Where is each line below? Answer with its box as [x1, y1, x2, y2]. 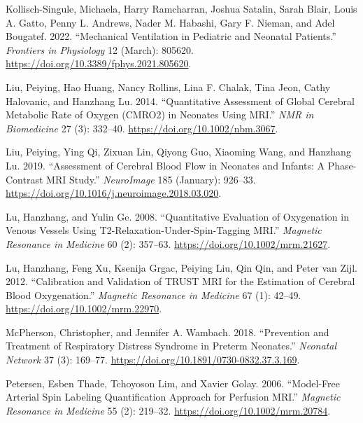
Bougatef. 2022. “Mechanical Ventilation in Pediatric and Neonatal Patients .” [6, 29, 336, 43]
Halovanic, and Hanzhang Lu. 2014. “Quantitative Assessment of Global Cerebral [6, 93, 355, 108]
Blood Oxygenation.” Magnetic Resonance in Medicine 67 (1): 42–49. [6, 287, 301, 302]
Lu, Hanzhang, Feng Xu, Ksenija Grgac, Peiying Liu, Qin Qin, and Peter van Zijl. [6, 260, 357, 275]
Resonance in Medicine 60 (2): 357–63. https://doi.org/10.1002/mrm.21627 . [6, 236, 331, 251]
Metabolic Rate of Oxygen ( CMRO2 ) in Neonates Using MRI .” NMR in [6, 107, 314, 122]
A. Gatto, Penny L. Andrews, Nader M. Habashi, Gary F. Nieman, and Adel [6, 15, 335, 29]
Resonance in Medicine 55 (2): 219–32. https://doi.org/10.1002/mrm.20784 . [6, 403, 331, 417]
